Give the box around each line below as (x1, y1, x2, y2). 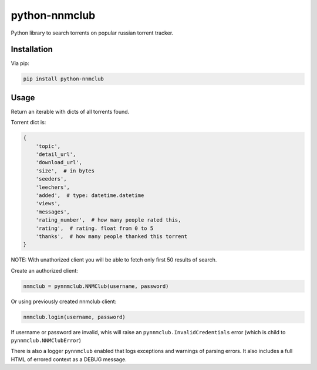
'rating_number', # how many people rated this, (35, 217, 181, 223)
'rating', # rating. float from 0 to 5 (35, 225, 154, 232)
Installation (11, 45, 53, 55)
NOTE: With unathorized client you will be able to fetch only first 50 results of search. (11, 256, 217, 263)
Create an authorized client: (11, 267, 79, 274)
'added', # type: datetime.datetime (35, 192, 144, 199)
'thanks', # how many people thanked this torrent (35, 233, 188, 240)
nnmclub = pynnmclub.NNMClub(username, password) (23, 283, 169, 290)
